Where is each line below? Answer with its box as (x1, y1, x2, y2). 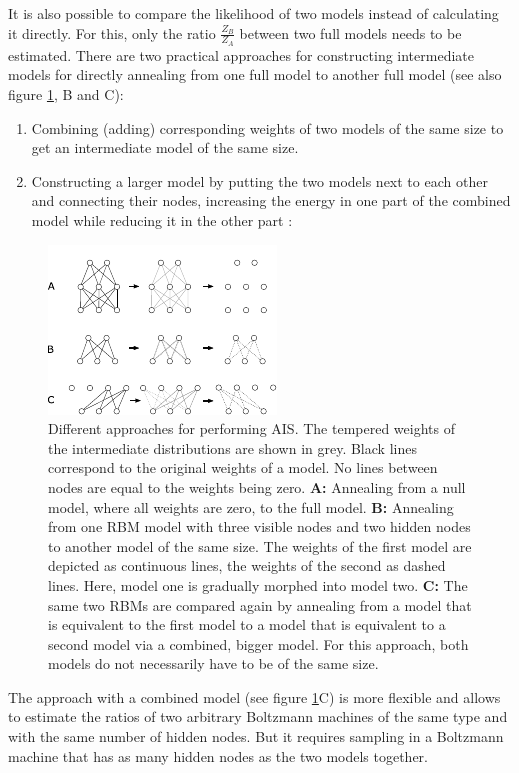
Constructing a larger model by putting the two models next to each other (31, 170, 488, 191)
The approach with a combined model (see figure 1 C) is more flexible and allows (8, 686, 501, 707)
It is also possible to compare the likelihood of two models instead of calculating (8, 3, 499, 23)
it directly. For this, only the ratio (8, 22, 216, 43)
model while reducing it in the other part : (31, 209, 293, 230)
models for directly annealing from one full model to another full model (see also (8, 64, 502, 85)
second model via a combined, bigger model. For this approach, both (48, 633, 469, 654)
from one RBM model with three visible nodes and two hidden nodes (48, 516, 471, 537)
